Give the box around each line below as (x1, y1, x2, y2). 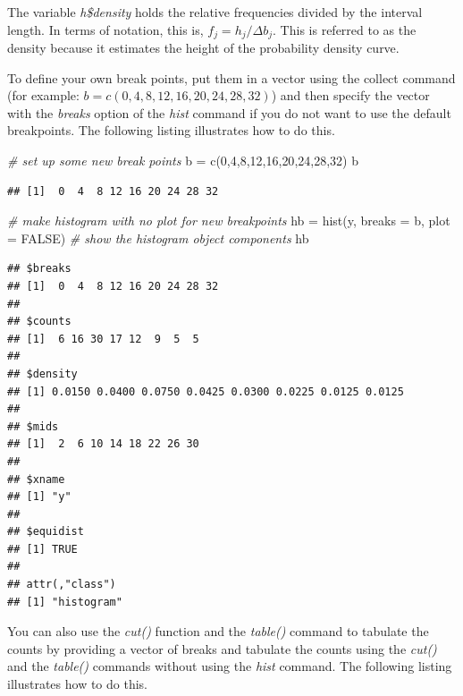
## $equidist (7, 525, 84, 539)
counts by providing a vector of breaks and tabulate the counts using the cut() (7, 639, 437, 658)
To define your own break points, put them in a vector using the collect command (7, 68, 456, 87)
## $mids (7, 420, 59, 433)
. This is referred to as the (273, 20, 417, 38)
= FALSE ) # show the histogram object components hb (7, 228, 309, 247)
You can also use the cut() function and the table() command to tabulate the (7, 622, 429, 641)
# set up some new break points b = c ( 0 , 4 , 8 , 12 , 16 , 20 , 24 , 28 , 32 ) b (7, 151, 358, 170)
